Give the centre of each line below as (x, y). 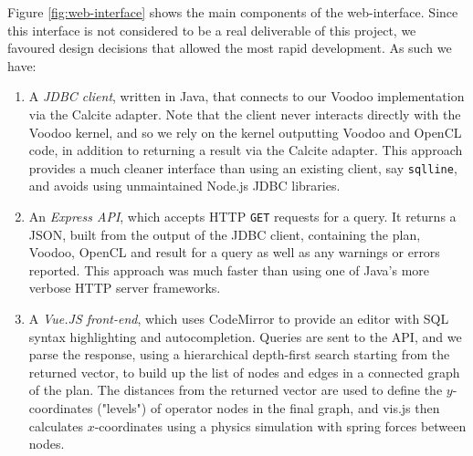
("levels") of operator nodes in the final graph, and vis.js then (268, 408)
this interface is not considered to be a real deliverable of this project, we (212, 30)
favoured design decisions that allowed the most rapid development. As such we (230, 48)
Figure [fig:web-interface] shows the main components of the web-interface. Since (233, 12)
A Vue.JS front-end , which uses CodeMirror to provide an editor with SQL (239, 319)
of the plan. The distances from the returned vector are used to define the (236, 390)
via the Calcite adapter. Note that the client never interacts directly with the (245, 114)
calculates (56, 425)
